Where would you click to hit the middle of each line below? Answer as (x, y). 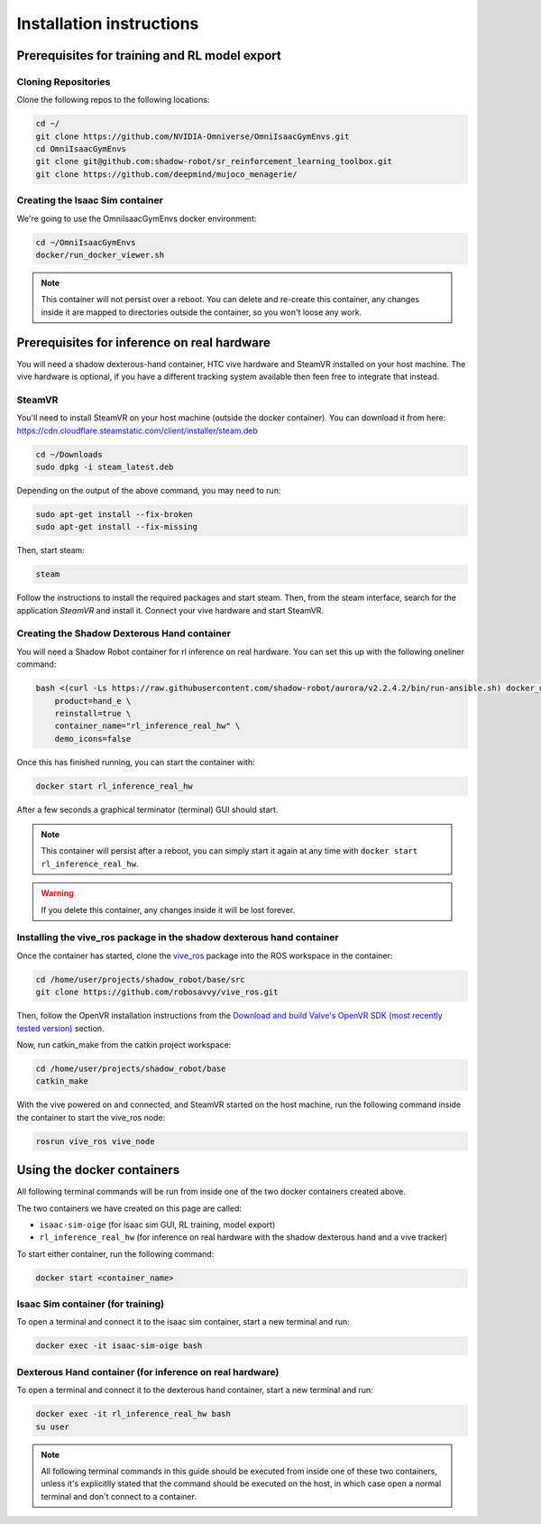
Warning (57, 893)
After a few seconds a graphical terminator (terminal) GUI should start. (147, 809)
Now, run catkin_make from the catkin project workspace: (124, 1044)
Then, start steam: (50, 550)
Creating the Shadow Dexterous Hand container (124, 633)
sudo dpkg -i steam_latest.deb (105, 466)
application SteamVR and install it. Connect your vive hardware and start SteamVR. (170, 610)
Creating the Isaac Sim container (90, 200)
